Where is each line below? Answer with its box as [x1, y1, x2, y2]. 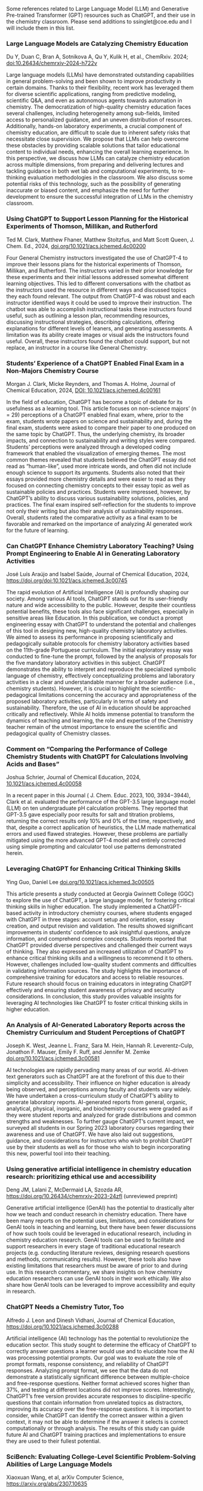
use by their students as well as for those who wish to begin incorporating [6, 1144, 190, 1151]
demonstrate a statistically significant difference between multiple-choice [6, 1373, 190, 1380]
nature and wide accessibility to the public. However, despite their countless [6, 601, 196, 609]
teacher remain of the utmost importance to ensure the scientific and [6, 723, 178, 731]
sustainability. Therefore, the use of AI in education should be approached [6, 704, 192, 711]
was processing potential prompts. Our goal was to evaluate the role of [6, 1354, 183, 1361]
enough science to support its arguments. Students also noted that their [6, 469, 185, 476]
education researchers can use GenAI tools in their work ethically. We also [6, 1275, 192, 1282]
